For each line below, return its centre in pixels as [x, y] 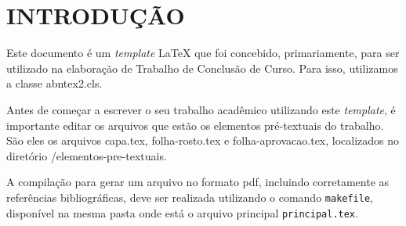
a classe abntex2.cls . [54, 83]
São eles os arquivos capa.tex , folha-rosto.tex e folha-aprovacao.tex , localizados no [203, 140]
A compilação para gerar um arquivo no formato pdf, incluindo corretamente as [198, 182]
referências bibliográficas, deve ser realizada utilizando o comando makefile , [190, 197]
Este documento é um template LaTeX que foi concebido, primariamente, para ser [203, 53]
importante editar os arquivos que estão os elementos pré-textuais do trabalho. [195, 125]
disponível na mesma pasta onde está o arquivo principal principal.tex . [182, 212]
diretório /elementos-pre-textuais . [87, 155]
